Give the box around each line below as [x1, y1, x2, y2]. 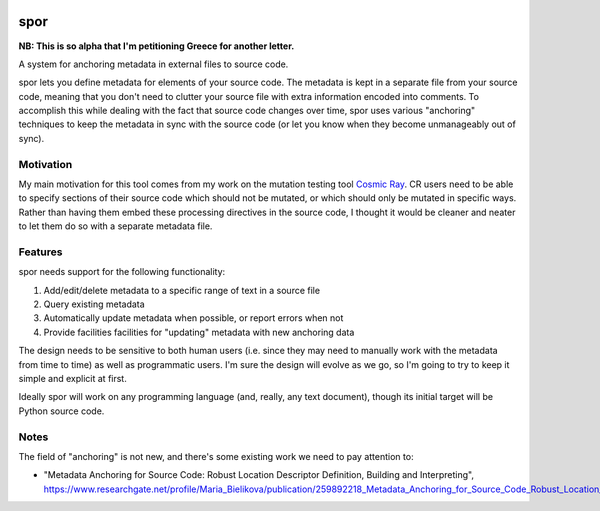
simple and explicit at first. [18, 373, 127, 385]
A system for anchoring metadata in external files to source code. [18, 58, 289, 70]
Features [18, 245, 63, 259]
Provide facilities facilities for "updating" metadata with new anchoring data [43, 326, 355, 338]
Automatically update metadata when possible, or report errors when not [43, 312, 344, 324]
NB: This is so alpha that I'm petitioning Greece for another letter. [18, 40, 295, 52]
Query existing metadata [43, 298, 145, 310]
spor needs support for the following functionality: [18, 266, 226, 278]
